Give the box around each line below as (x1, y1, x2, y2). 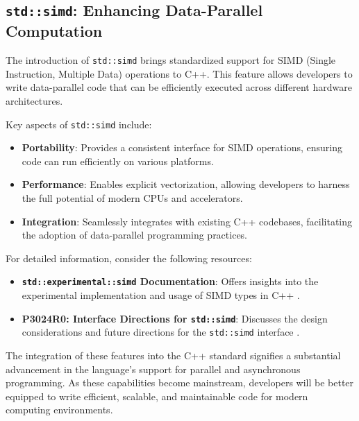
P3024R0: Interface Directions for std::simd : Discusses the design (22, 311, 328, 325)
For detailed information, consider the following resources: (6, 250, 252, 265)
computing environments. (6, 402, 113, 417)
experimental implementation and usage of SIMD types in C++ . (22, 288, 300, 302)
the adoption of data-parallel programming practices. (22, 227, 248, 242)
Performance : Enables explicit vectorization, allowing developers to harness (22, 177, 350, 191)
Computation (6, 20, 103, 42)
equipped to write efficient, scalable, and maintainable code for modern (6, 388, 308, 403)
